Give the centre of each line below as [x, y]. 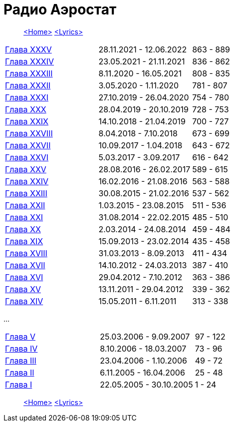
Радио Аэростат [60, 9]
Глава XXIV [27, 181]
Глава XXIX [27, 121]
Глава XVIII [26, 253]
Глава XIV [24, 301]
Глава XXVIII [29, 133]
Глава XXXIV [30, 61]
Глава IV [21, 348]
